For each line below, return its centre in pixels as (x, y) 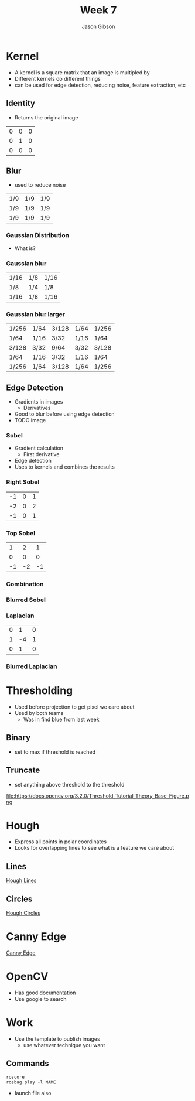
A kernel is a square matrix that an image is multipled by (82, 72)
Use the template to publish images (57, 1039)
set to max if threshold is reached (55, 752)
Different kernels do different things (57, 78)
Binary (18, 738)
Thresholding (40, 691)
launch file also (33, 1093)
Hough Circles (23, 913)
